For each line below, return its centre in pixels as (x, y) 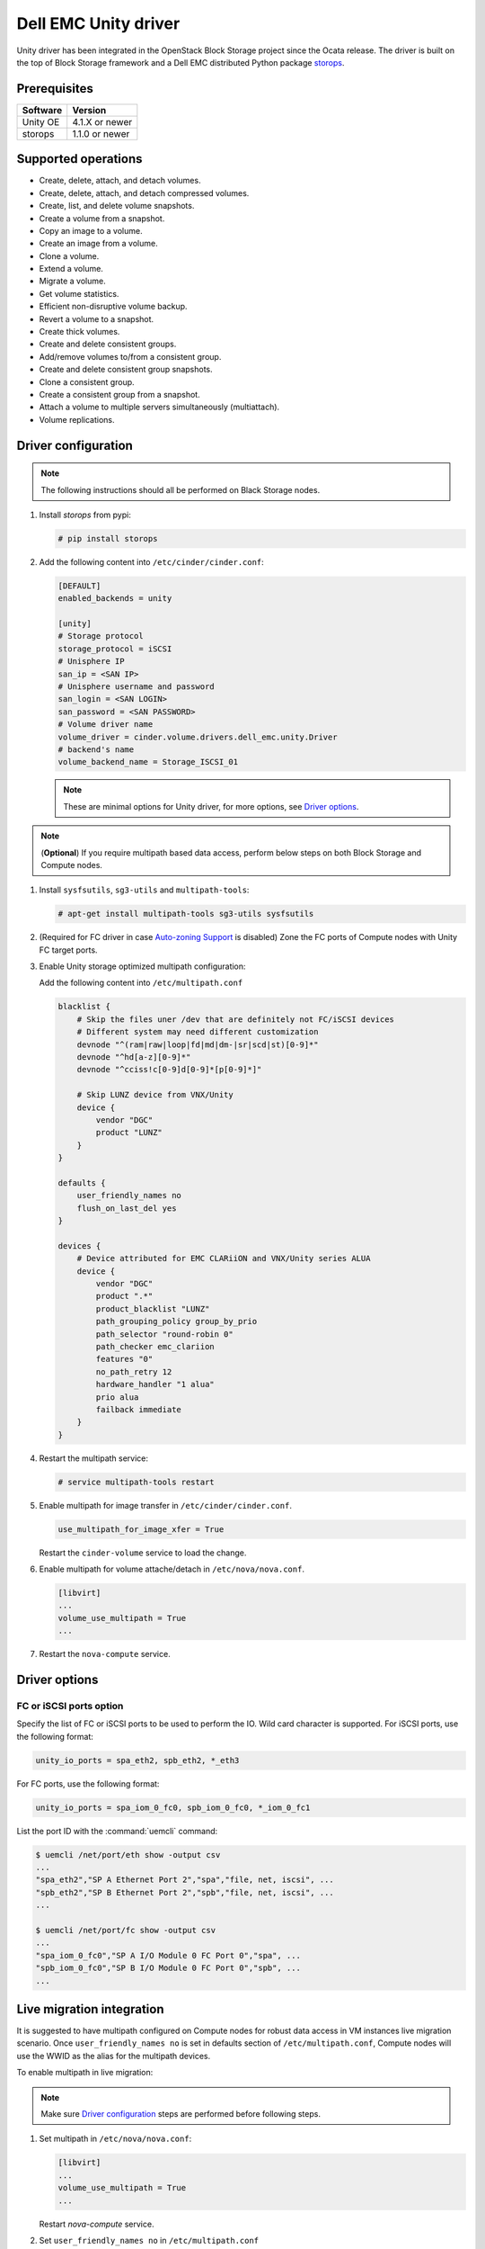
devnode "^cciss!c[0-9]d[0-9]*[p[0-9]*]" (169, 1070)
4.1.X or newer (102, 121)
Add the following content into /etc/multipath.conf (141, 983)
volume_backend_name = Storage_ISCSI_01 (148, 762)
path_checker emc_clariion (155, 1346)
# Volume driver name (106, 725)
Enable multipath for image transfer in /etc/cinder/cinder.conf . (165, 1505)
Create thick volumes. (79, 332)
